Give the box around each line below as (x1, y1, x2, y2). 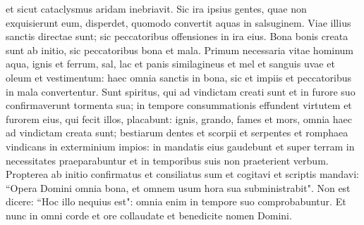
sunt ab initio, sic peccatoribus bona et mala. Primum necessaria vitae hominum (6, 42, 354, 57)
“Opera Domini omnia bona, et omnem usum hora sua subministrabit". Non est (6, 180, 351, 195)
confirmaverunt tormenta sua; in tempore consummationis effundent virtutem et (6, 98, 352, 112)
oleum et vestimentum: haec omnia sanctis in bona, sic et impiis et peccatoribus (6, 70, 352, 84)
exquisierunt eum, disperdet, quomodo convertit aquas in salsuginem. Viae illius (6, 15, 351, 30)
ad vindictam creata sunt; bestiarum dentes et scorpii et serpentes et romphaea (6, 125, 348, 140)
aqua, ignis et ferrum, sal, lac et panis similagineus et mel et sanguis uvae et (6, 56, 335, 71)
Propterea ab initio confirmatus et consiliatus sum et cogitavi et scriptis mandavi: (6, 167, 359, 181)
